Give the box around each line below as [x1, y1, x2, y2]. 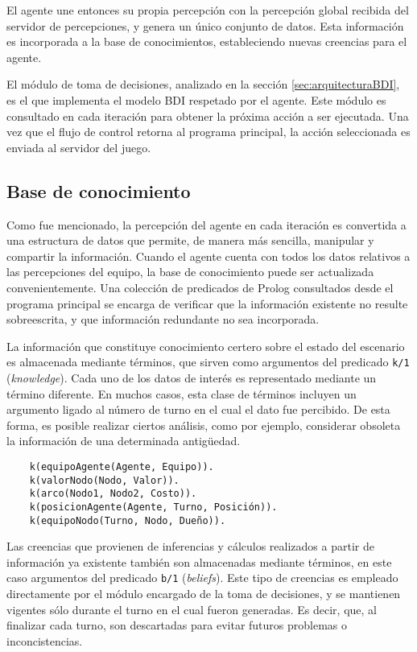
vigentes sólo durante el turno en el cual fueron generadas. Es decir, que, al [6, 600, 377, 617]
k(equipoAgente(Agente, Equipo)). [29, 460, 214, 472]
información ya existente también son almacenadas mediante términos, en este [6, 553, 392, 570]
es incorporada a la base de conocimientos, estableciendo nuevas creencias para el [6, 33, 407, 50]
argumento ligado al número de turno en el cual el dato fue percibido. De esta [6, 401, 390, 418]
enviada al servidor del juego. [6, 138, 151, 155]
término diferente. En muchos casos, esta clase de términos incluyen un [6, 385, 357, 402]
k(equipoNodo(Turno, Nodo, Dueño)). [29, 514, 226, 526]
